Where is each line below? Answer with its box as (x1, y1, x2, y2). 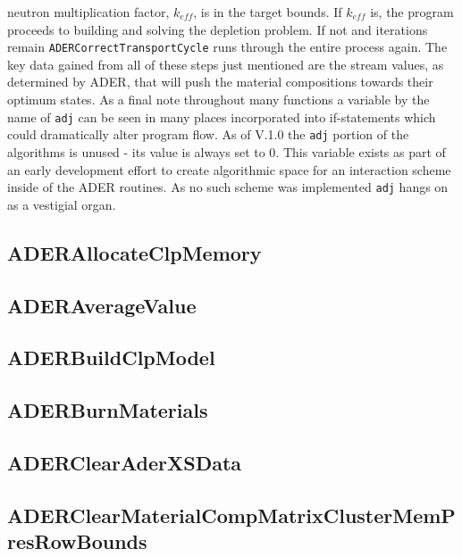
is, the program (370, 3, 454, 21)
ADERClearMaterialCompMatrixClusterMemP (7, 501, 456, 528)
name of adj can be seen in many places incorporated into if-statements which (7, 107, 436, 126)
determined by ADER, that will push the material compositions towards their (7, 72, 433, 91)
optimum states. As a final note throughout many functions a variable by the (7, 90, 430, 109)
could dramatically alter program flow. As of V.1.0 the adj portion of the (7, 125, 409, 144)
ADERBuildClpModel (7, 344, 215, 371)
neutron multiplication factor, (7, 3, 170, 21)
